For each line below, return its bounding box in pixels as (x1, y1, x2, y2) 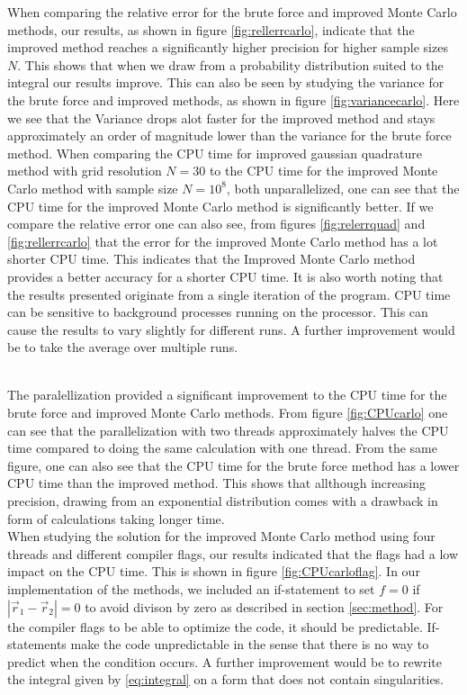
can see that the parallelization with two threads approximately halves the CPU (7, 420, 449, 439)
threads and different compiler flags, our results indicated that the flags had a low (7, 544, 459, 563)
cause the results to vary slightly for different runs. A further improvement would (7, 320, 455, 338)
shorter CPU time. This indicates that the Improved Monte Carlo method (7, 249, 416, 268)
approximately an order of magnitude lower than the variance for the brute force (7, 126, 452, 145)
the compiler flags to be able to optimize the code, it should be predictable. (7, 617, 423, 636)
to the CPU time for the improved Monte (209, 161, 438, 180)
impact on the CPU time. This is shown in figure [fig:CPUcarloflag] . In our (7, 562, 420, 581)
